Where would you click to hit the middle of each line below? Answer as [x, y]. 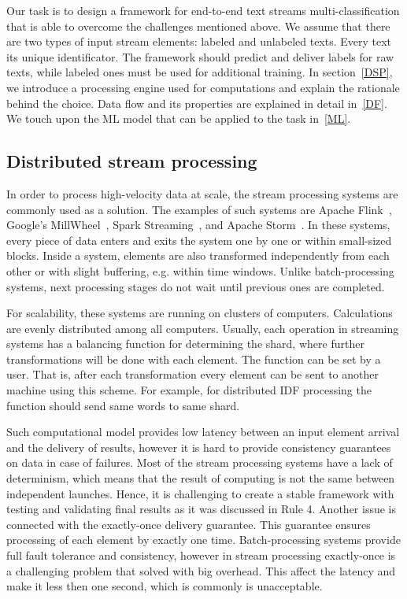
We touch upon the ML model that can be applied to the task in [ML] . [179, 118]
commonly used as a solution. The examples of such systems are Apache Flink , [199, 209]
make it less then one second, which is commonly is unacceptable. [165, 586]
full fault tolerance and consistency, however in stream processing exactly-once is [201, 555]
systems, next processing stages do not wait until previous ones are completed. [196, 286]
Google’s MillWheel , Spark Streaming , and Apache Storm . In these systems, [198, 225]
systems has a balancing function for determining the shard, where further [185, 344]
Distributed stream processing [132, 161]
